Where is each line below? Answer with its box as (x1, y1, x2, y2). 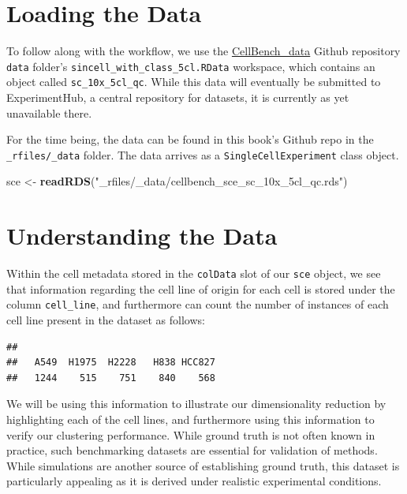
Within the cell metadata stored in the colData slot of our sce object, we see (6, 265, 381, 282)
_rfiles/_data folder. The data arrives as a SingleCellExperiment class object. (6, 146, 399, 163)
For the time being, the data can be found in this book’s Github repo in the (6, 131, 374, 148)
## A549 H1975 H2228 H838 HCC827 (6, 357, 215, 369)
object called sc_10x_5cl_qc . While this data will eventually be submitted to (6, 73, 381, 90)
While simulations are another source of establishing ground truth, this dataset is (6, 457, 400, 473)
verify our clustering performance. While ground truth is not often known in (6, 426, 375, 443)
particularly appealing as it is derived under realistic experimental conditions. (6, 473, 382, 489)
